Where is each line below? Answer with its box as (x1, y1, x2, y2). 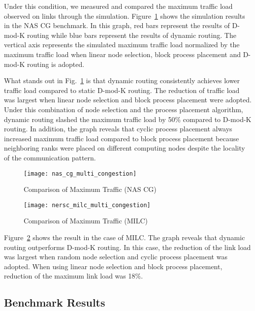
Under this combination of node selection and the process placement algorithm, (4, 104, 243, 114)
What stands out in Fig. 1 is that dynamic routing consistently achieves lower (4, 75, 240, 86)
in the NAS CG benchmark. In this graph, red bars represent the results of (4, 20, 230, 31)
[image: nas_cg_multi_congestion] (24, 170, 137, 177)
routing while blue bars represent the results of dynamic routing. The (27, 30, 236, 40)
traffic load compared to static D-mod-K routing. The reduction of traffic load (4, 85, 240, 95)
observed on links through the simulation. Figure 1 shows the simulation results (4, 10, 245, 21)
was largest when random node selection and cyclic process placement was (4, 251, 227, 262)
